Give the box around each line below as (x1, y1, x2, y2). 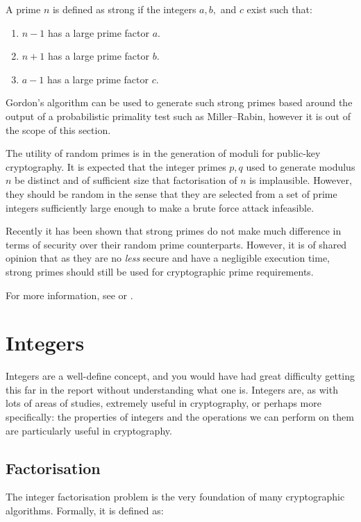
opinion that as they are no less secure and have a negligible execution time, (6, 251, 330, 265)
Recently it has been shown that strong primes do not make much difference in (6, 224, 342, 238)
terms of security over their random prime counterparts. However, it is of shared (6, 237, 347, 251)
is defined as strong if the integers (52, 2, 196, 16)
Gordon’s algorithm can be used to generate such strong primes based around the (6, 95, 353, 110)
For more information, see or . (6, 287, 133, 302)
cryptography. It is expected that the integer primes (6, 159, 226, 174)
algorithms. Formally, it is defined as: (6, 503, 164, 517)
